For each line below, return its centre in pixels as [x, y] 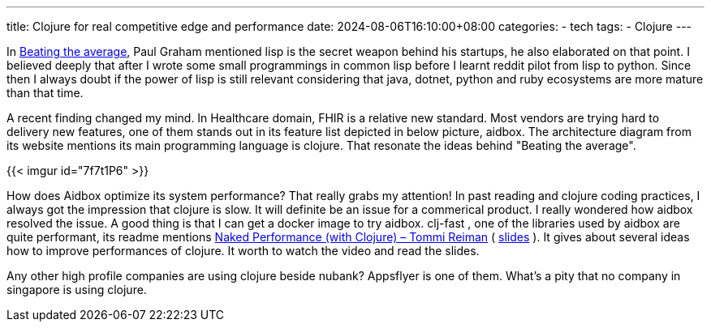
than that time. [45, 93]
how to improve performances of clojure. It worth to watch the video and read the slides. [243, 251]
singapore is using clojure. [77, 290]
